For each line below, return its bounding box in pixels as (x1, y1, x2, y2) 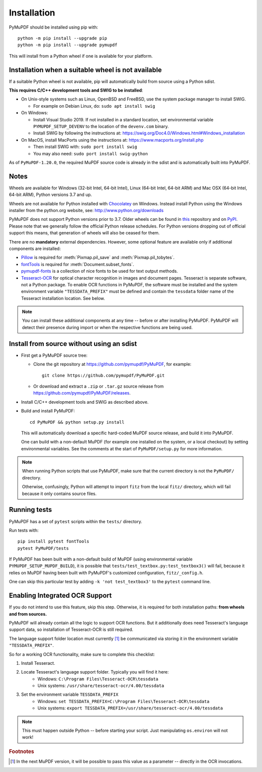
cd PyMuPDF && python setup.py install (30, 419, 125, 425)
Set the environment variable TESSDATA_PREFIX (21, 691, 118, 697)
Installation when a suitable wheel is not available (9, 66, 162, 74)
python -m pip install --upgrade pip (17, 35, 108, 41)
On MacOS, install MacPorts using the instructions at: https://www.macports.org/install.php (21, 137, 204, 143)
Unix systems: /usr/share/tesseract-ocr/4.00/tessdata (37, 683, 164, 689)
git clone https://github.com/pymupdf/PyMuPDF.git (42, 373, 165, 378)
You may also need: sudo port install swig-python (33, 150, 148, 156)
